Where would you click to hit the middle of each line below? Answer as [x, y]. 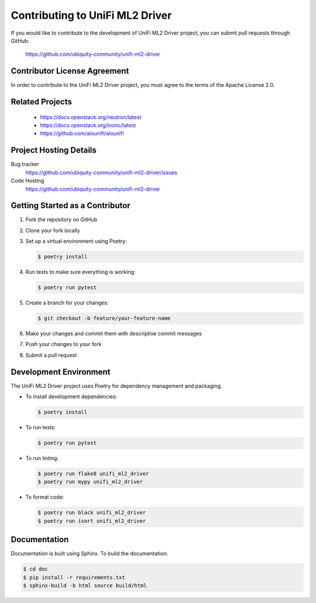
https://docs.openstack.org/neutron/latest [91, 117]
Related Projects [42, 102]
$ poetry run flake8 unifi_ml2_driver [93, 474]
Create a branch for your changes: [67, 303]
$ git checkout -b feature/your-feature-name [104, 319]
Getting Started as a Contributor [71, 206]
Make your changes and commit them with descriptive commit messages [114, 334]
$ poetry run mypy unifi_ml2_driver [90, 482]
